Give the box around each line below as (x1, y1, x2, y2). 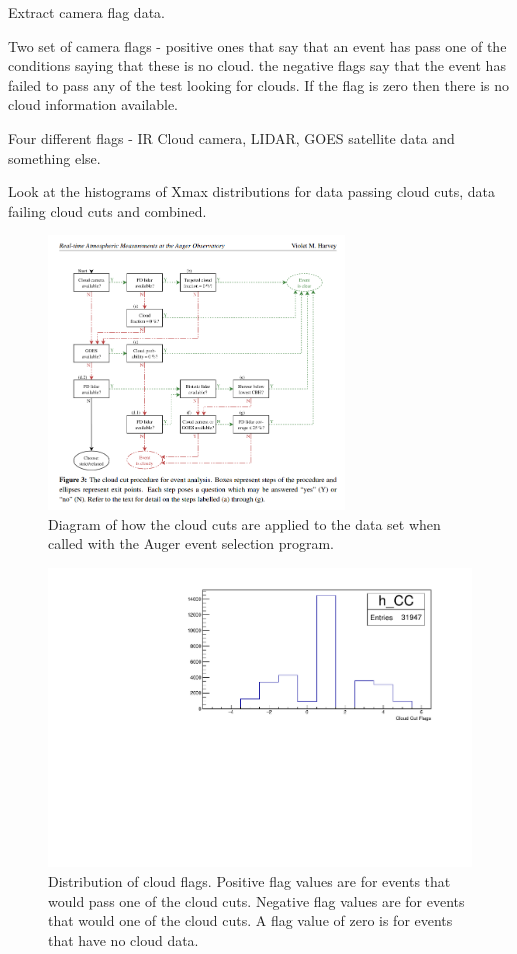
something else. (8, 147, 101, 168)
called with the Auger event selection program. (48, 533, 335, 554)
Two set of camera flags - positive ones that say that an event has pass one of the (8, 35, 507, 56)
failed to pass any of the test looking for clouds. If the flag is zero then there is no (8, 74, 510, 95)
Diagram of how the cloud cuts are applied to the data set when (48, 513, 441, 534)
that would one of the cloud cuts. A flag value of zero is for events (48, 910, 453, 931)
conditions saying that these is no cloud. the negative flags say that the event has (8, 55, 506, 76)
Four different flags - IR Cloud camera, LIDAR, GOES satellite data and (8, 127, 455, 148)
